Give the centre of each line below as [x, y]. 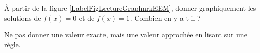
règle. [12, 44]
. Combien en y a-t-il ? [165, 17]
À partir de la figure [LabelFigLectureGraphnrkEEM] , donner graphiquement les [130, 8]
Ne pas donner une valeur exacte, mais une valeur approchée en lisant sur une [126, 35]
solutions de [23, 17]
